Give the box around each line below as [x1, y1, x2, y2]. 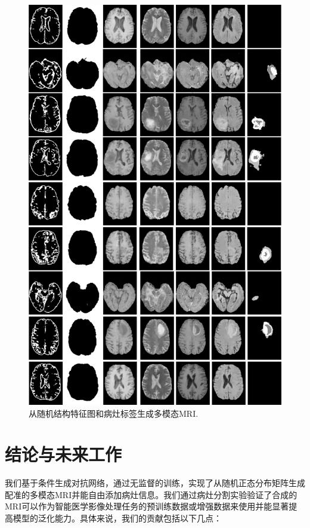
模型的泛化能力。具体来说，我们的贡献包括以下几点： [13, 512, 222, 524]
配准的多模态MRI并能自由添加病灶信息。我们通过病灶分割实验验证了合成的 [5, 488, 297, 500]
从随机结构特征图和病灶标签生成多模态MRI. [29, 407, 199, 419]
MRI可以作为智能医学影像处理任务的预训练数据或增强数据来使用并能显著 [5, 500, 289, 512]
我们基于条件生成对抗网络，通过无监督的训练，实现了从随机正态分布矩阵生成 [5, 477, 305, 489]
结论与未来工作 [5, 442, 122, 466]
